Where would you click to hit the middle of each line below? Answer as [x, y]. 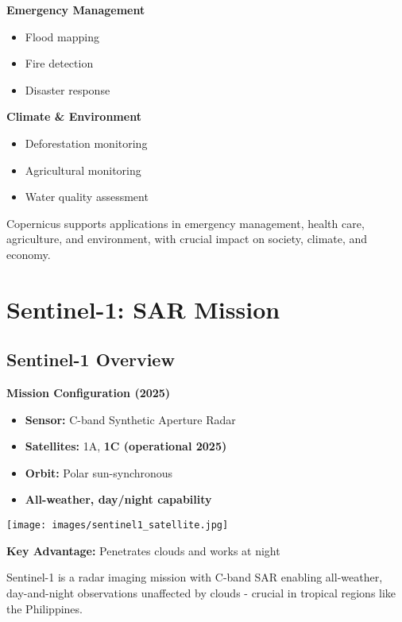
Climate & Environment [74, 116]
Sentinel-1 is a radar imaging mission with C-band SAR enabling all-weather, [195, 577]
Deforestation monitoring [86, 143]
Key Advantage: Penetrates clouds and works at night [143, 550]
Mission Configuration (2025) [89, 393]
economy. [29, 254]
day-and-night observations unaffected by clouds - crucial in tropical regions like [201, 592]
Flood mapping [62, 36]
